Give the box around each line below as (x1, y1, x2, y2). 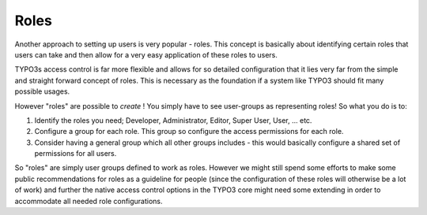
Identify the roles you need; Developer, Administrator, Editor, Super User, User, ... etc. (34, 115, 312, 125)
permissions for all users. (34, 149, 117, 158)
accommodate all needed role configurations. (14, 196, 163, 206)
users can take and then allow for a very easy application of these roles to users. (14, 50, 278, 59)
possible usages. (14, 87, 70, 96)
